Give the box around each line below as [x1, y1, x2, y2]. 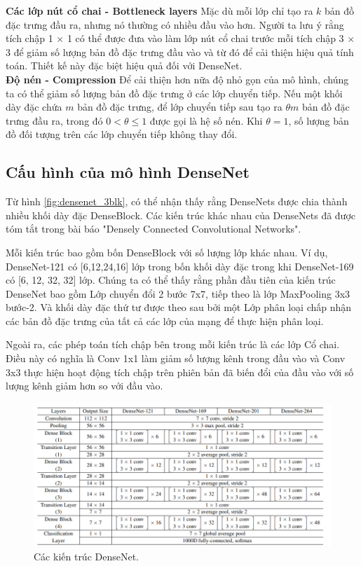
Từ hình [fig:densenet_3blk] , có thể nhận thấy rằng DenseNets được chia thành [6, 194, 348, 209]
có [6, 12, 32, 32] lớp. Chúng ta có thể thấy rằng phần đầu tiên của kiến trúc [6, 272, 336, 287]
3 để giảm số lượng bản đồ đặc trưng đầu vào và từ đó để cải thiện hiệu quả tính [6, 44, 354, 59]
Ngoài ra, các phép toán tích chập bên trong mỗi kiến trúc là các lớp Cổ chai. [6, 337, 340, 352]
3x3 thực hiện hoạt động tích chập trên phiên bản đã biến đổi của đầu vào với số [6, 364, 354, 379]
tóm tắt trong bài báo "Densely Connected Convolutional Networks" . [6, 221, 301, 236]
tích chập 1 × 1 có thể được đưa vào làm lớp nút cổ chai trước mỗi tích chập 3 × [6, 31, 355, 46]
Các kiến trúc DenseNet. [34, 548, 139, 563]
